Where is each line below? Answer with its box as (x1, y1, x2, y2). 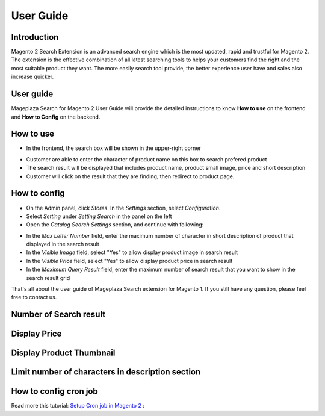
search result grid (26, 274, 70, 281)
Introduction (11, 32, 59, 42)
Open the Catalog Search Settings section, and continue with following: (26, 221, 204, 228)
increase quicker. (11, 73, 54, 81)
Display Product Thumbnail (11, 348, 116, 358)
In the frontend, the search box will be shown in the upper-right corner (26, 144, 202, 152)
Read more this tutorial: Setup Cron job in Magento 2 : (11, 402, 144, 409)
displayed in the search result (26, 241, 99, 248)
